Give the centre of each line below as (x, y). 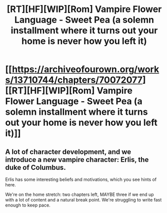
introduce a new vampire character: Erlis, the (77, 160)
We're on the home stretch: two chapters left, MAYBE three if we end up (79, 194)
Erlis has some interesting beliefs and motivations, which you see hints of (81, 179)
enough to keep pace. (28, 205)
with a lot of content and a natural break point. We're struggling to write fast (83, 200)
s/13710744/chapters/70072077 (74, 80)
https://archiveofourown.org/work (86, 69)
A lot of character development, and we (68, 152)
